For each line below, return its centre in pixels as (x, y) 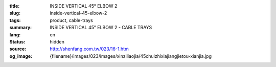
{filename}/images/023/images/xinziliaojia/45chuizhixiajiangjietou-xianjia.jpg (131, 56)
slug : (15, 13)
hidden (57, 41)
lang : (15, 35)
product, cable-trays (71, 20)
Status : (17, 41)
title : (15, 6)
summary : (21, 28)
